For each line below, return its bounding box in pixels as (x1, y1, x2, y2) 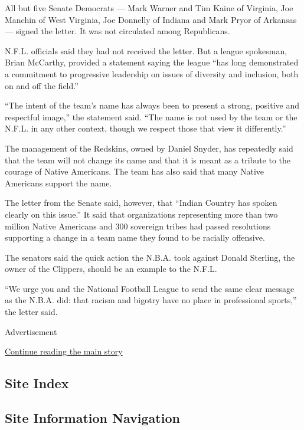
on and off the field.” (5, 79, 79, 91)
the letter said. (5, 306, 58, 318)
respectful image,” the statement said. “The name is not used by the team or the (5, 110, 298, 123)
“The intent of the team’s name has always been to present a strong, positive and (5, 99, 300, 111)
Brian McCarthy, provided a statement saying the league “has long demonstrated (5, 56, 299, 68)
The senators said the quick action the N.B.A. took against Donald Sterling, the (5, 251, 295, 263)
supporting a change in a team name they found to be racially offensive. (5, 231, 265, 244)
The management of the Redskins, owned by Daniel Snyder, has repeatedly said (5, 142, 293, 154)
